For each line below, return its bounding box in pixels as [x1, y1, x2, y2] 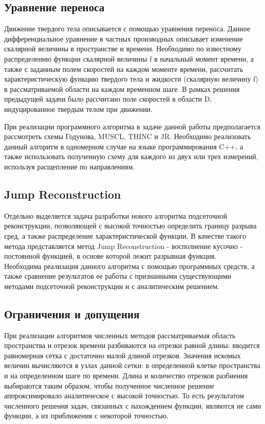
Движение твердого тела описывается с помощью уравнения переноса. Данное [4, 23, 251, 34]
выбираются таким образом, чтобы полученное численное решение [4, 380, 215, 391]
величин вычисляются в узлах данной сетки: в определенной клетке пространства [4, 360, 260, 371]
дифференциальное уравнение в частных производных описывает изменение [4, 33, 243, 44]
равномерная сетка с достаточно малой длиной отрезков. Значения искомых [4, 350, 241, 360]
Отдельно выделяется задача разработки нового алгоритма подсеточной [4, 210, 228, 221]
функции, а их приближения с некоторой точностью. [4, 410, 169, 421]
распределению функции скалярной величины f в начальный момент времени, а [4, 53, 254, 64]
